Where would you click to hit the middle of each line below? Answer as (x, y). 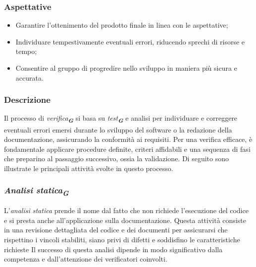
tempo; (26, 51)
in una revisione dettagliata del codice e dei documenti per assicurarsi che (116, 230)
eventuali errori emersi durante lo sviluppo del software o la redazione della (118, 129)
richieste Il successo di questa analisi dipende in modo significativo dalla (113, 249)
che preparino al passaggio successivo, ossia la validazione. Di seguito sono (116, 158)
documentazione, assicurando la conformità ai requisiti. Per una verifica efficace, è (128, 139)
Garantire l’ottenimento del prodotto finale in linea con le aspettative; (122, 25)
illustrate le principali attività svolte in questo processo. (89, 168)
